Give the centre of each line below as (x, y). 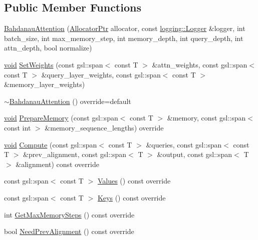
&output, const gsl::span (195, 154)
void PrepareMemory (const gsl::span (61, 118)
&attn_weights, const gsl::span (200, 64)
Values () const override (134, 181)
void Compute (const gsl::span (51, 144)
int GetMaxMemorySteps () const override (69, 214)
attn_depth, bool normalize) (48, 48)
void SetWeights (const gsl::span (54, 64)
